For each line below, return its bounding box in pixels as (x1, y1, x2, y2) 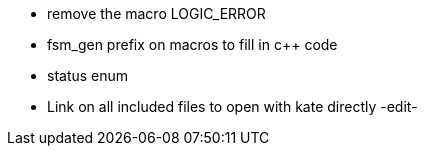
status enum (47, 67, 129, 84)
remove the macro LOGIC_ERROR (47, 5, 266, 22)
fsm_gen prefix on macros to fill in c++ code (47, 36, 338, 53)
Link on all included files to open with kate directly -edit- (47, 98, 418, 115)
